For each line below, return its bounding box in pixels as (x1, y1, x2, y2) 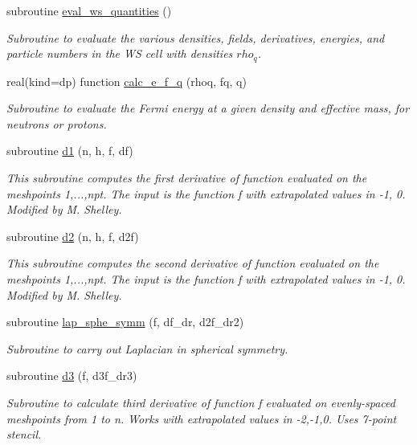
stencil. (6, 426, 42, 443)
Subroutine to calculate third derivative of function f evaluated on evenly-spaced (6, 394, 395, 410)
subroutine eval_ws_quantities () (6, 2, 172, 18)
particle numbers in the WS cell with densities (6, 45, 233, 62)
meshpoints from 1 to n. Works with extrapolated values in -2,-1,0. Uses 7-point (6, 410, 397, 427)
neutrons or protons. (6, 115, 107, 132)
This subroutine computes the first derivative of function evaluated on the (6, 169, 367, 186)
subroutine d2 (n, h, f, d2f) (6, 227, 139, 244)
